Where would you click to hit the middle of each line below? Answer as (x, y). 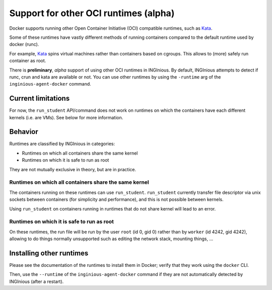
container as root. (28, 61)
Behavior (24, 132)
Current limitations (40, 98)
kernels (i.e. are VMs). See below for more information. (66, 117)
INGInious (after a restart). (37, 281)
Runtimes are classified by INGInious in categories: (62, 144)
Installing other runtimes (49, 253)
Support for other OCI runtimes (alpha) (92, 13)
